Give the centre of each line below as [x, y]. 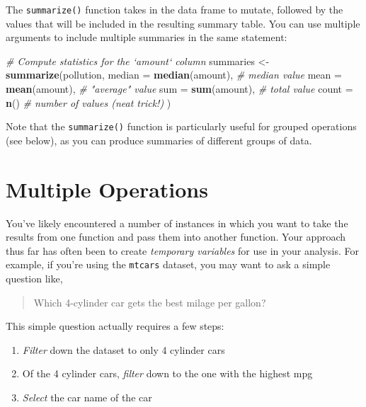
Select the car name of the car [87, 397]
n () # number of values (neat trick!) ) [88, 102]
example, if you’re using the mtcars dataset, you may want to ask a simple [168, 264]
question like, [34, 279]
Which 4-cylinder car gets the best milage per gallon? [150, 302]
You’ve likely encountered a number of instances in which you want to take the [177, 223]
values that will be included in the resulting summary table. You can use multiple [183, 23]
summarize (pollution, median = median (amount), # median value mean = [174, 75]
